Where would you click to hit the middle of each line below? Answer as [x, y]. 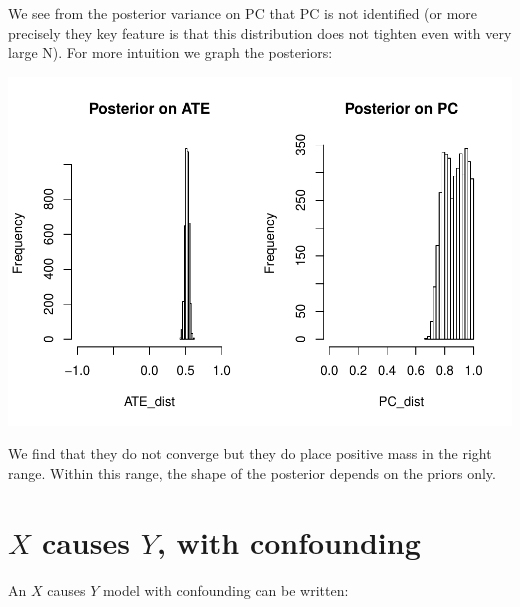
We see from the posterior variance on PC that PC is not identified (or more [243, 13]
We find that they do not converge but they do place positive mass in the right [250, 453]
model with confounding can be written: [225, 589]
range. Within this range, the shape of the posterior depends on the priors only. [252, 472]
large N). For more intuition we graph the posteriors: [170, 52]
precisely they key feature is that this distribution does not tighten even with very [260, 32]
